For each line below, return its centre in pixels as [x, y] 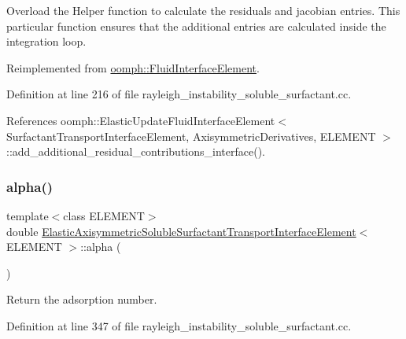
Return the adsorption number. [82, 299]
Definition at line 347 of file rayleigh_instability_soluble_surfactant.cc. [179, 325]
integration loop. [46, 41]
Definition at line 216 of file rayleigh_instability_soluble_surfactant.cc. [179, 94]
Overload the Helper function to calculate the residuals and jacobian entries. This [203, 10]
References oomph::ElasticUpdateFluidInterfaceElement [141, 120]
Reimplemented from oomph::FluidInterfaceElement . [133, 67]
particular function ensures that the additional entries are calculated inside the [196, 26]
